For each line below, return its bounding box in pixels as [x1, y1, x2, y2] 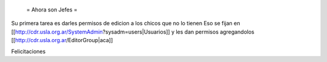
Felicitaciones [11, 48, 46, 55]
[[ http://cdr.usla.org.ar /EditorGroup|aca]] [11, 37, 113, 44]
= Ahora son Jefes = [26, 6, 78, 13]
